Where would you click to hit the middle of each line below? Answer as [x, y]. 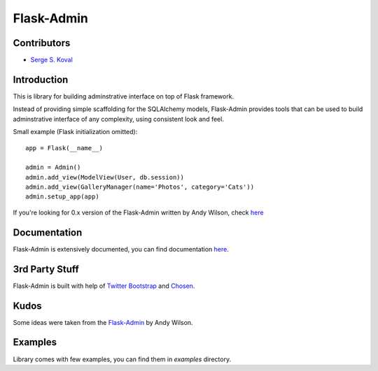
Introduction [41, 79]
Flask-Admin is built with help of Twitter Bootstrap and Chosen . [104, 286]
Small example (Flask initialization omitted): [75, 132]
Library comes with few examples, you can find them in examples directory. [122, 359]
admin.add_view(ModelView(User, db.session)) [105, 177]
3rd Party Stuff [46, 269]
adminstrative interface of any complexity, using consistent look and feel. [118, 119]
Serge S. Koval [51, 60]
